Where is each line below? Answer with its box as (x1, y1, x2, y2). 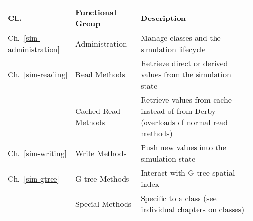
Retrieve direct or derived (141, 57, 228, 69)
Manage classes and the (141, 32, 221, 43)
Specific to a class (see (141, 192, 217, 203)
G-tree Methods (75, 172, 129, 184)
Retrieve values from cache (141, 94, 232, 105)
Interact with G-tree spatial (141, 167, 235, 178)
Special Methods (75, 198, 132, 209)
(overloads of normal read (141, 116, 228, 128)
